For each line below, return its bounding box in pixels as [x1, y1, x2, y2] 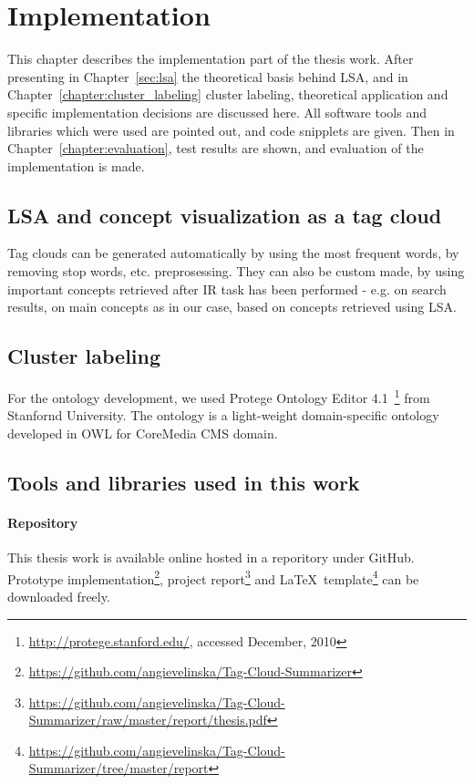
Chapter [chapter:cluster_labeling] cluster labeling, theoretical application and [7, 85, 448, 104]
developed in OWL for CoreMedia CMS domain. [7, 423, 278, 442]
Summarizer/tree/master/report [28, 758, 209, 778]
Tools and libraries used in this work [7, 468, 360, 496]
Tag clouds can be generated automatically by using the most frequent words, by [7, 243, 459, 263]
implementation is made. [7, 156, 145, 175]
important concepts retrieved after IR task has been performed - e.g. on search [7, 279, 447, 298]
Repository [7, 512, 78, 531]
